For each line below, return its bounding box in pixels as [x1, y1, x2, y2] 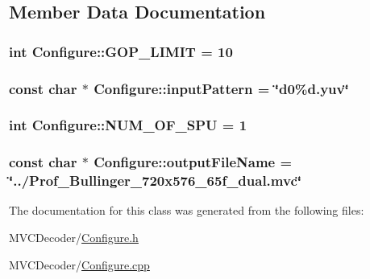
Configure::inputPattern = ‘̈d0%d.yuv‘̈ [94, 78, 349, 98]
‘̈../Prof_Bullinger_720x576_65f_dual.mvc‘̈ [9, 170, 301, 191]
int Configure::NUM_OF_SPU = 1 [9, 115, 247, 135]
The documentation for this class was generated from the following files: [9, 202, 364, 219]
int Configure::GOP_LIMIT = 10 [9, 41, 233, 61]
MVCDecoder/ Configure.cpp [9, 256, 150, 273]
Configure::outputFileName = [94, 152, 293, 172]
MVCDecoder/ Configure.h [9, 229, 139, 246]
